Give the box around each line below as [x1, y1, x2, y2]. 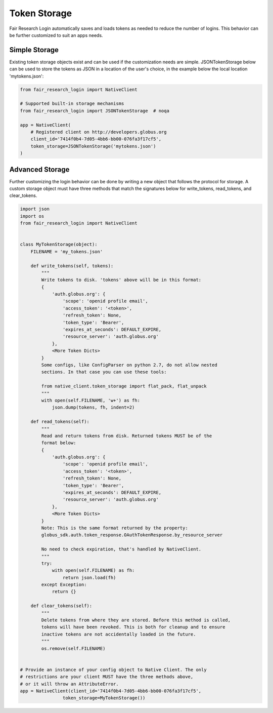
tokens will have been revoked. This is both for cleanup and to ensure [41, 624, 225, 630]
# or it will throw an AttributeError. [20, 681, 119, 687]
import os [20, 213, 44, 219]
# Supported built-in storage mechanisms [20, 101, 124, 106]
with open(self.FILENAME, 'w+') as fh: [41, 398, 140, 403]
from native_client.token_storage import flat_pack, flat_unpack [41, 383, 207, 389]
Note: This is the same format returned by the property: [41, 525, 188, 531]
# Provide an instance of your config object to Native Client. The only [20, 666, 207, 672]
